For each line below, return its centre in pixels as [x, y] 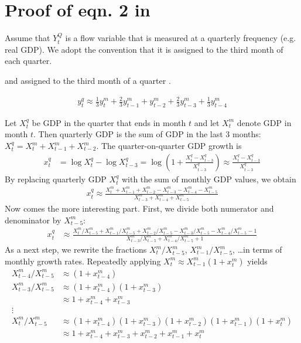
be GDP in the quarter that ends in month [109, 122]
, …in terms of [257, 249]
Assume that [28, 38]
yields [257, 261]
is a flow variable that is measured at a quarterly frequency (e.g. [181, 38]
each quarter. [28, 61]
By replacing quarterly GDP [56, 179]
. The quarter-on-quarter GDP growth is [169, 146]
